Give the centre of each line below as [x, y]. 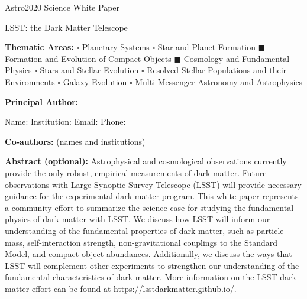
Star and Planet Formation [207, 47]
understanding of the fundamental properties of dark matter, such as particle [144, 230]
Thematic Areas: [39, 47]
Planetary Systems [116, 47]
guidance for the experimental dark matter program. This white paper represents [152, 196]
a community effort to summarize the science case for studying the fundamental [149, 207]
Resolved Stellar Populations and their [217, 70]
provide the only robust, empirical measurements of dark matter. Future [136, 172]
